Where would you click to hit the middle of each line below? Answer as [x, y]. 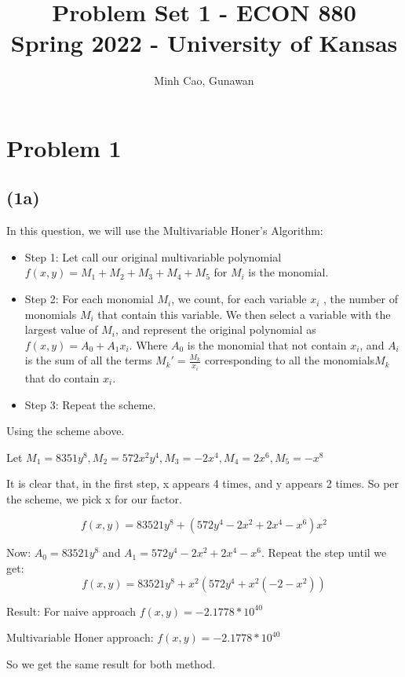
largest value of [61, 329]
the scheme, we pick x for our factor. [94, 498]
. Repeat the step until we [324, 553]
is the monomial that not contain [267, 344]
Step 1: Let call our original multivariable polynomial [153, 256]
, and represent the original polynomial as [215, 329]
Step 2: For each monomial [89, 299]
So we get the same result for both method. [111, 663]
